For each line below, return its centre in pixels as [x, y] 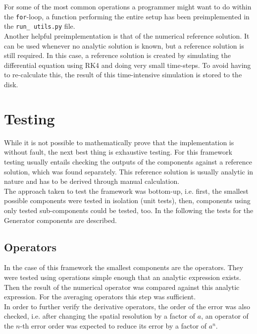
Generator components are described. [60, 220]
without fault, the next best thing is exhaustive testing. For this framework [118, 152]
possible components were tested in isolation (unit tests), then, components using [127, 200]
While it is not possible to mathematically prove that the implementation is [119, 142]
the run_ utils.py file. [40, 26]
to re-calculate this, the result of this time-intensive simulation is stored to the [123, 75]
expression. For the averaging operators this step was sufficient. [100, 297]
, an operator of [225, 316]
